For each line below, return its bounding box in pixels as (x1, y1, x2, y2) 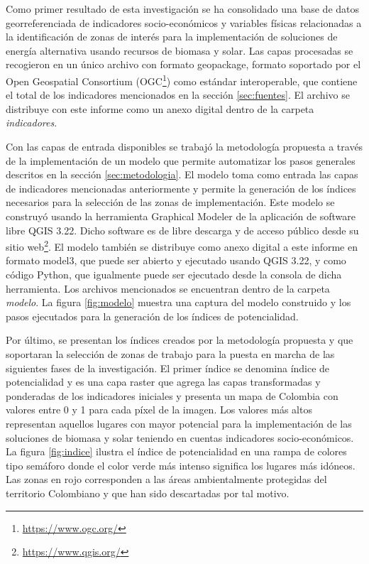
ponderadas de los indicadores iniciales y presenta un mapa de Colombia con (6, 388, 338, 403)
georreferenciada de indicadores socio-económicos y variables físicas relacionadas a (6, 15, 362, 30)
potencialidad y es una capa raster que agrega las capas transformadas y (6, 374, 321, 389)
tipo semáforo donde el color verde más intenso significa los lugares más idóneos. (6, 457, 356, 472)
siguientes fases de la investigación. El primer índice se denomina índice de (6, 360, 330, 375)
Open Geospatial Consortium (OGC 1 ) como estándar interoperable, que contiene (6, 71, 358, 88)
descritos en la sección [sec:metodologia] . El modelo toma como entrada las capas (6, 167, 358, 182)
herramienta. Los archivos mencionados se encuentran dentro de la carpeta (6, 281, 330, 295)
